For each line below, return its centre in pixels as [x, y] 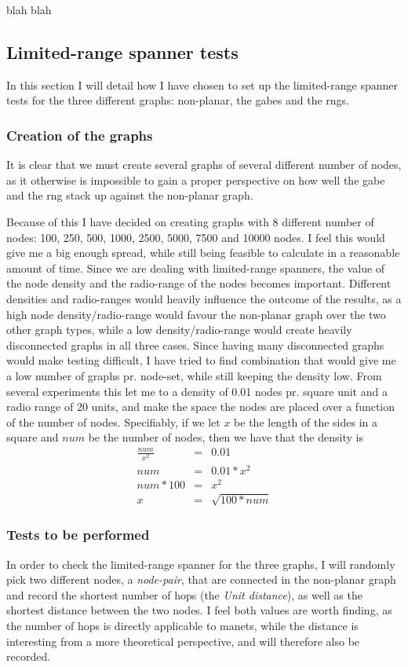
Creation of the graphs [80, 135]
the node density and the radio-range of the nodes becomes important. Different [199, 283]
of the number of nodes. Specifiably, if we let [113, 421]
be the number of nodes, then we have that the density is [226, 437]
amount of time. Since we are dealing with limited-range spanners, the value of [196, 268]
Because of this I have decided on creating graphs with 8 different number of [190, 221]
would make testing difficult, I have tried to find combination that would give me [201, 360]
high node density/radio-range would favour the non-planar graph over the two [196, 314]
